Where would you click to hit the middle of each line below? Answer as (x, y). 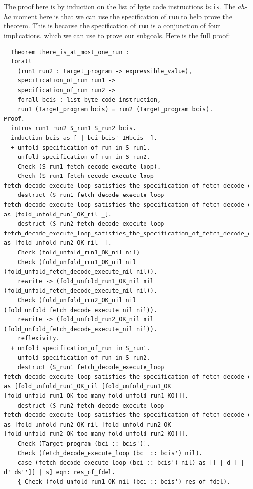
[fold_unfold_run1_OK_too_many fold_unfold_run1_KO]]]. (96, 396)
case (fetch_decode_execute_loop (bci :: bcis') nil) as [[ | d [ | (131, 463)
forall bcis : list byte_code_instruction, (89, 100)
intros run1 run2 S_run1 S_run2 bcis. (74, 128)
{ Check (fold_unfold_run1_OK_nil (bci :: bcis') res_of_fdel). (124, 482)
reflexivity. (39, 339)
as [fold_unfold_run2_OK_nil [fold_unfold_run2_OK (88, 424)
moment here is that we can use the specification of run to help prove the (122, 16)
